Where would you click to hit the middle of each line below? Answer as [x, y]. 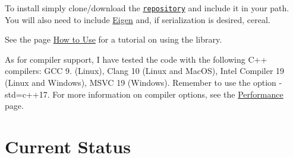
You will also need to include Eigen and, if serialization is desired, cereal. [138, 19]
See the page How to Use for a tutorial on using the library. [114, 39]
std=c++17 [26, 94]
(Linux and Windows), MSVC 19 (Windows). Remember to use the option [141, 83]
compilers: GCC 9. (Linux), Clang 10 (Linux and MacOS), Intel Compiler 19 [145, 71]
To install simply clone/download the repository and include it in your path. [147, 8]
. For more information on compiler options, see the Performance [165, 94]
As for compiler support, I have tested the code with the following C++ [136, 59]
